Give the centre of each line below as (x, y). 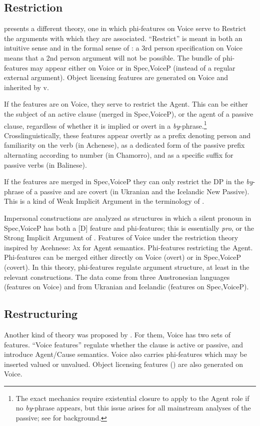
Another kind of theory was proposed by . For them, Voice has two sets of (117, 334)
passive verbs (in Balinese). (45, 164)
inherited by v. (26, 87)
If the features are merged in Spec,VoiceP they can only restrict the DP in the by (128, 181)
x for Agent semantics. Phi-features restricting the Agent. (165, 247)
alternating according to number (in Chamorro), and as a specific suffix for (119, 154)
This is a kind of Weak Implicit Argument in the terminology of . (104, 201)
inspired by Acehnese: (37, 247)
